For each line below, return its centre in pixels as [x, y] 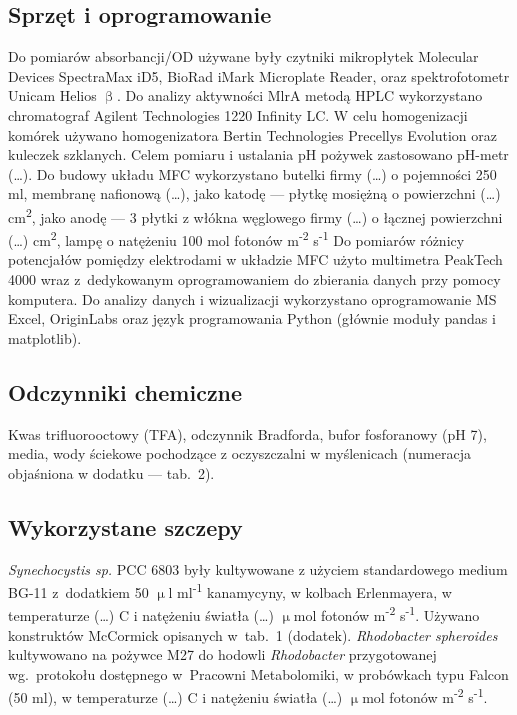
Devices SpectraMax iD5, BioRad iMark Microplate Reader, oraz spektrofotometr [259, 75]
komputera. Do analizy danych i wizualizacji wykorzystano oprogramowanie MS [252, 298]
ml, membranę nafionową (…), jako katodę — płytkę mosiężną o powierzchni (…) [254, 193]
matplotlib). [45, 337]
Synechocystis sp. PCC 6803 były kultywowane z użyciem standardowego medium [258, 568]
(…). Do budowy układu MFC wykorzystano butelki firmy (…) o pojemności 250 [252, 173]
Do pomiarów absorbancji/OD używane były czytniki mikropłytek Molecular [243, 56]
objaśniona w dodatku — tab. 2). [111, 472]
